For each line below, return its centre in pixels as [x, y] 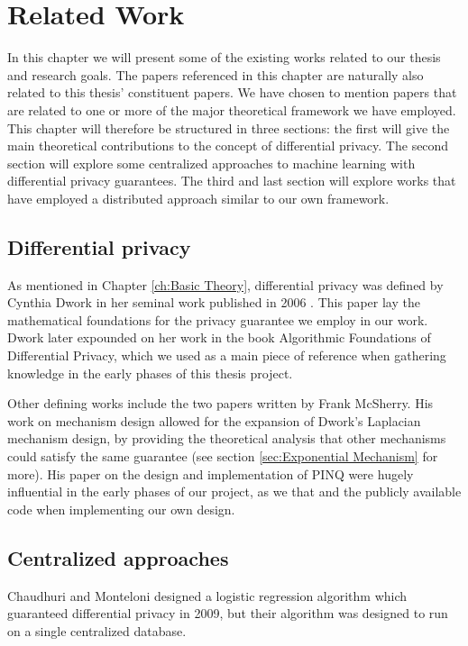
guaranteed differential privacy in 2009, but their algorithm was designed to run [228, 613]
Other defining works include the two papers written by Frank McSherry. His [220, 403]
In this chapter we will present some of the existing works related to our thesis [224, 57]
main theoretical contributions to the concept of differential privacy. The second [228, 146]
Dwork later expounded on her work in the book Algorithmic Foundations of [219, 337]
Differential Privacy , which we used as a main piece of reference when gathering [227, 355]
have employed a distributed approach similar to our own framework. [198, 198]
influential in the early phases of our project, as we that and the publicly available [234, 491]
